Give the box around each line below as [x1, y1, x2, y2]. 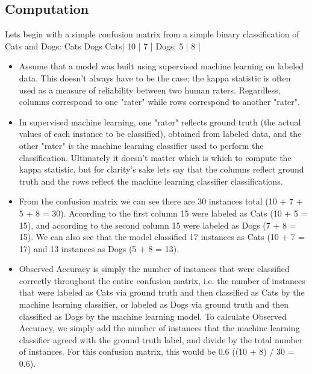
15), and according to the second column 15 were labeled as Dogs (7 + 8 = [19, 218, 296, 231]
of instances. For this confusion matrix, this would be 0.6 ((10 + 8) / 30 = [19, 345, 295, 358]
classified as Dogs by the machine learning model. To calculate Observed [19, 309, 287, 322]
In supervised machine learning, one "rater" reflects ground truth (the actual [19, 115, 301, 128]
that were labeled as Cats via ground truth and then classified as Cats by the [19, 286, 305, 299]
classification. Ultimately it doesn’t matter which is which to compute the [19, 151, 292, 163]
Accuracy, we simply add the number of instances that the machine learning [19, 322, 300, 334]
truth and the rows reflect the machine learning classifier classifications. [19, 174, 283, 187]
